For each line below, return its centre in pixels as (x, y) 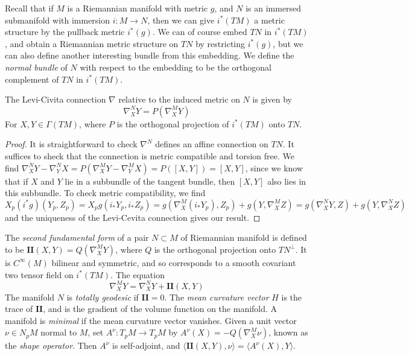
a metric (269, 20)
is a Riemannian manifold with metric (138, 8)
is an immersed (274, 8)
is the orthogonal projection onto (215, 249)
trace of (19, 309)
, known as (288, 332)
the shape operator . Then (51, 345)
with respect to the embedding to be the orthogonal (176, 67)
